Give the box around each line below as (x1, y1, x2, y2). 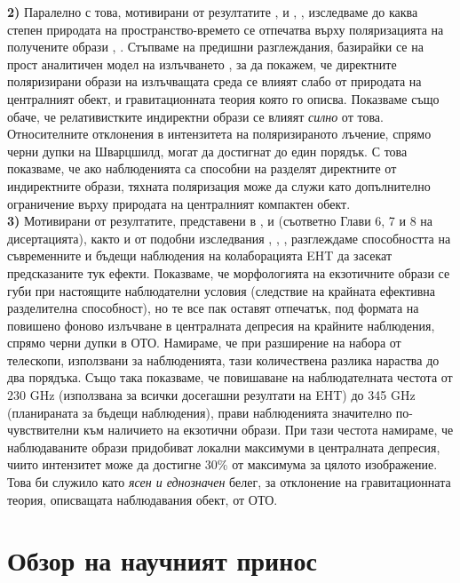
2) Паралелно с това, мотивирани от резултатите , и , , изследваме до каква (7, 3, 418, 20)
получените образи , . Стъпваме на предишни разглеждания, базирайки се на (7, 37, 424, 56)
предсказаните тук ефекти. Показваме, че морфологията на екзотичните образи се (7, 263, 450, 282)
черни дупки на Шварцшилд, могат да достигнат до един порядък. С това (7, 141, 408, 160)
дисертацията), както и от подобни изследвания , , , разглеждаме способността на (7, 228, 451, 247)
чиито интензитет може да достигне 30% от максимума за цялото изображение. (7, 455, 438, 474)
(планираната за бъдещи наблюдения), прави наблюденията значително (7, 403, 393, 421)
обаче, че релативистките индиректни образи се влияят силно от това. (7, 107, 384, 125)
